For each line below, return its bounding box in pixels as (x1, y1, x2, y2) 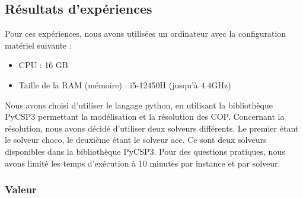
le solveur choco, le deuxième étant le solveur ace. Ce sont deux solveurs (5, 133, 267, 146)
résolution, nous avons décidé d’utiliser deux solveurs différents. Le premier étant (5, 122, 299, 134)
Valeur (5, 182, 37, 197)
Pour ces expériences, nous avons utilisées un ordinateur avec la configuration (5, 27, 286, 40)
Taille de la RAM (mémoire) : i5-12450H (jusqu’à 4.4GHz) (18, 78, 231, 91)
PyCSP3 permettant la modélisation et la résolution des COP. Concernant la (5, 110, 285, 123)
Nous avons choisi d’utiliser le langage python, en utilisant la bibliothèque (5, 98, 273, 111)
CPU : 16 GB (18, 59, 68, 71)
